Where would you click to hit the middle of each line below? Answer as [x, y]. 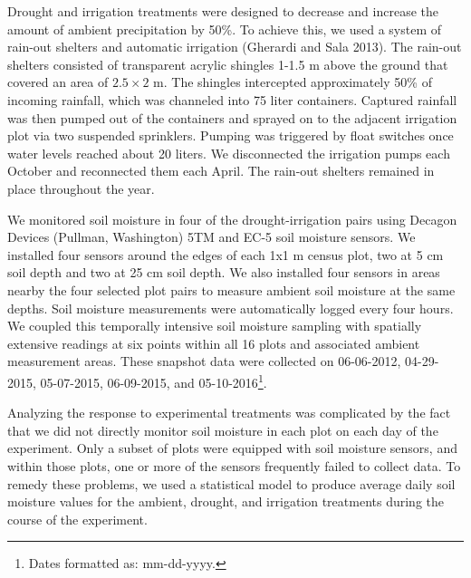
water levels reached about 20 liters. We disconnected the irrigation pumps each [229, 153]
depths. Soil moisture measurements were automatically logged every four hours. [231, 308]
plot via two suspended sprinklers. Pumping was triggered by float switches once [231, 135]
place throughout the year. [81, 188]
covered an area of [58, 82]
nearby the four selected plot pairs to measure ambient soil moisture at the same [231, 289]
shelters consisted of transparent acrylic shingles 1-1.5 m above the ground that [228, 64]
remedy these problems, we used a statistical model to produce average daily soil [231, 483]
